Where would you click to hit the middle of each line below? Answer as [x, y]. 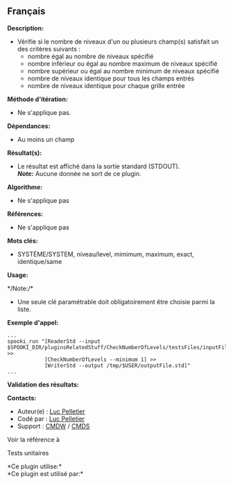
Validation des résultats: [43, 385]
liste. [24, 309]
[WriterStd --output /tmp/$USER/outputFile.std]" [117, 365]
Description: [25, 28]
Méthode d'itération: [37, 99]
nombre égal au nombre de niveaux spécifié [90, 56]
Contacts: [22, 398]
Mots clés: [23, 240]
